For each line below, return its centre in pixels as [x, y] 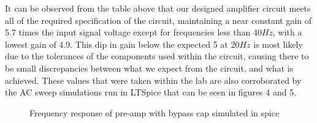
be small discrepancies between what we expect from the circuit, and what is [149, 68]
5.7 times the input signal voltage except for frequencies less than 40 [133, 32]
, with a [288, 32]
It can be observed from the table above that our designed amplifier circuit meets [158, 8]
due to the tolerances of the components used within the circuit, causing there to [157, 56]
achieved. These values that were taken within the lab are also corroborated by [153, 80]
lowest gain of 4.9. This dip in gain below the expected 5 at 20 [122, 44]
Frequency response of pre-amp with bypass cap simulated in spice [155, 112]
